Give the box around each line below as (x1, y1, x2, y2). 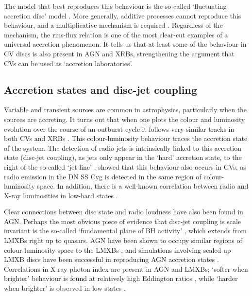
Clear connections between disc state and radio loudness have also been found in (4, 207, 243, 217)
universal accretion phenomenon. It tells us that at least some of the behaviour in (4, 39, 247, 49)
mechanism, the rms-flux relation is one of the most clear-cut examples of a (4, 29, 228, 39)
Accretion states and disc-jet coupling (4, 82, 197, 97)
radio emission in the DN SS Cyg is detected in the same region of (4, 171, 202, 181)
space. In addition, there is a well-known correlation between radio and (37, 181, 249, 191)
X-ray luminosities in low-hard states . (4, 190, 118, 200)
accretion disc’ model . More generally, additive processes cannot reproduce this (4, 10, 241, 20)
